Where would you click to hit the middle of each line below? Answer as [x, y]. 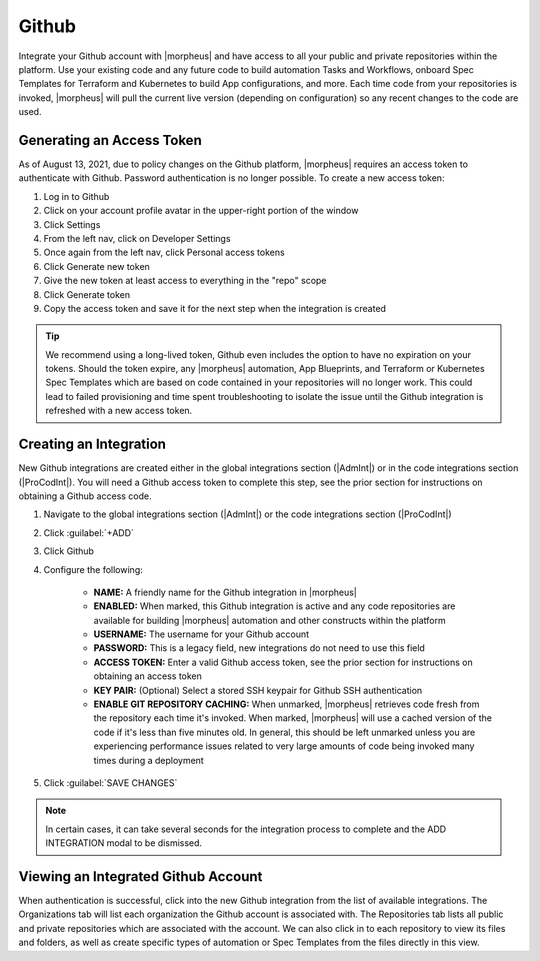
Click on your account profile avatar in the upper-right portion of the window [201, 211]
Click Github [69, 551]
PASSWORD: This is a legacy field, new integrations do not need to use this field [259, 648]
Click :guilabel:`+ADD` [89, 532]
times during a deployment [148, 760]
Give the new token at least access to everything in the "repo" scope [185, 281]
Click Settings [72, 224]
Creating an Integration [92, 444]
